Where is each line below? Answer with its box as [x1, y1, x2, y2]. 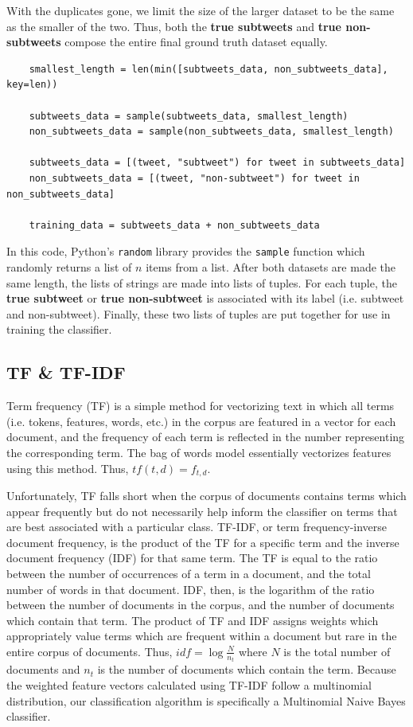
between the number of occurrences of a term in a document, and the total [6, 565, 371, 581]
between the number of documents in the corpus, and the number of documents [6, 596, 395, 613]
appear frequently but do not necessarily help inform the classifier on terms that [6, 502, 398, 519]
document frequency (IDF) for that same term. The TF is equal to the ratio [6, 549, 378, 566]
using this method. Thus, [6, 459, 129, 476]
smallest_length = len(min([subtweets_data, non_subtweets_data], [29, 63, 388, 75]
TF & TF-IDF [6, 360, 126, 385]
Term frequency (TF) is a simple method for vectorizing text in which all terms [6, 397, 395, 414]
